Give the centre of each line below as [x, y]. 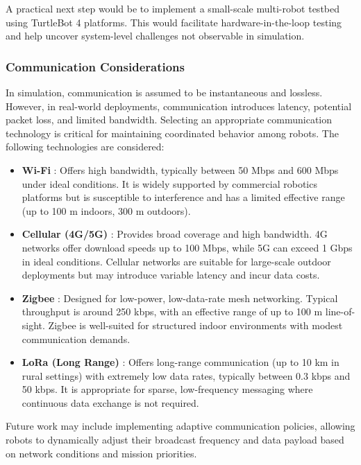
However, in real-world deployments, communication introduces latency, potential [179, 106]
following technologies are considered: [85, 147]
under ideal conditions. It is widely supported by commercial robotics [169, 183]
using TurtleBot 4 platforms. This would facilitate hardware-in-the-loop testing [174, 22]
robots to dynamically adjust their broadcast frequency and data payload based [175, 440]
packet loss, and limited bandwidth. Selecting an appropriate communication [169, 120]
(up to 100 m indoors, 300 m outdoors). [106, 210]
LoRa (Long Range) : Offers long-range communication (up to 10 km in [180, 362]
